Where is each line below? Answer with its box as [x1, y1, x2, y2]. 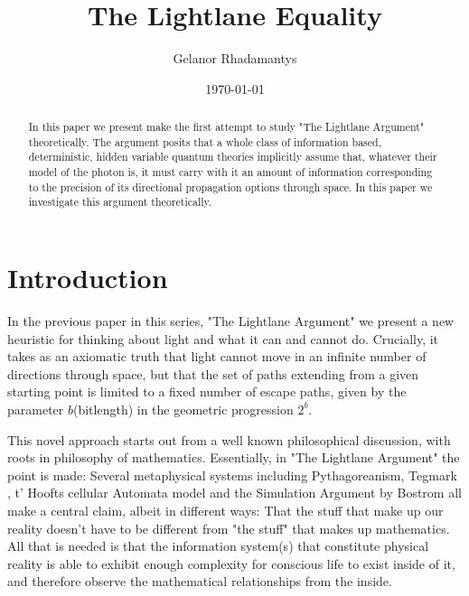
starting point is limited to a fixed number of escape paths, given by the [7, 382, 407, 401]
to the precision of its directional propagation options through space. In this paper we [28, 179, 433, 194]
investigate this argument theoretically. [28, 194, 212, 210]
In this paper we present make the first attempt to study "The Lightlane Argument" [28, 119, 425, 135]
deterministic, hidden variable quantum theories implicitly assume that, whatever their [28, 149, 437, 164]
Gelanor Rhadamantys [173, 49, 297, 68]
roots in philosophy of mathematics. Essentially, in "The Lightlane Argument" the [7, 448, 460, 467]
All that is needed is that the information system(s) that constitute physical [7, 536, 429, 555]
